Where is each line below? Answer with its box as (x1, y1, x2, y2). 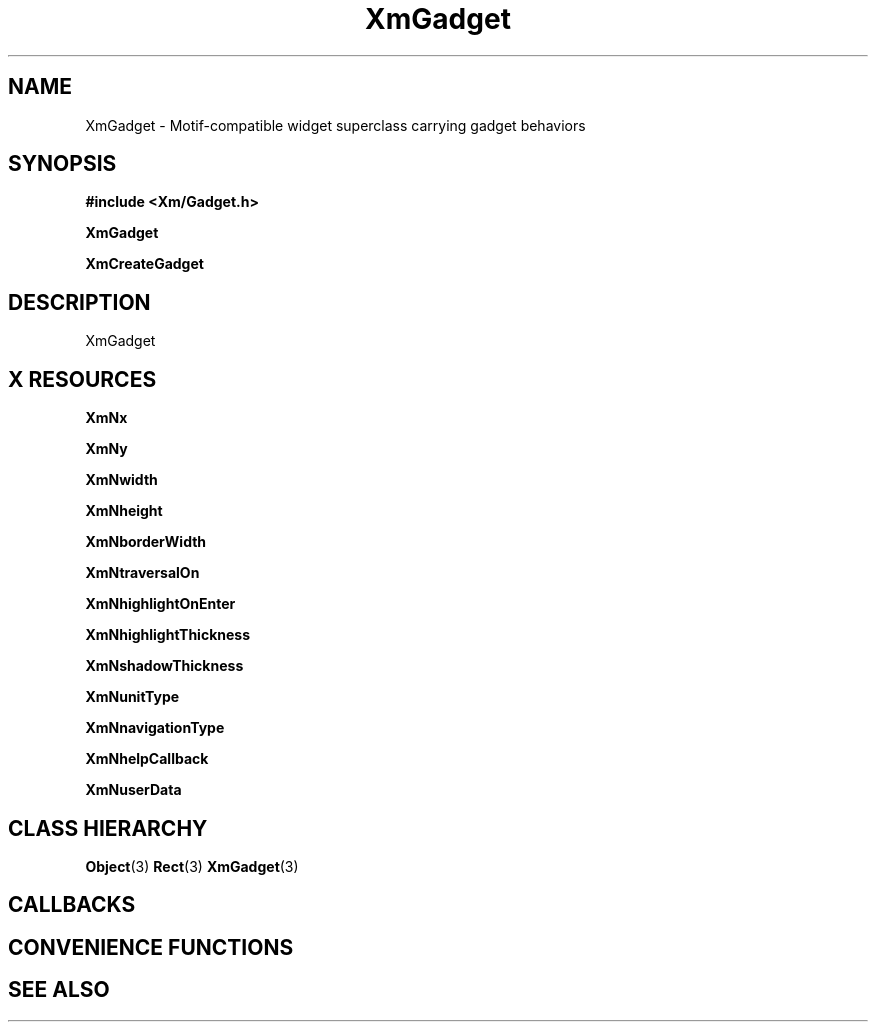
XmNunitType (85, 688, 180, 706)
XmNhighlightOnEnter (85, 595, 236, 613)
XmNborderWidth (85, 533, 207, 551)
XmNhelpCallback (85, 750, 209, 768)
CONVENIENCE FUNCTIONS (8, 934, 294, 960)
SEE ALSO (8, 977, 110, 1003)
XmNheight (85, 502, 163, 520)
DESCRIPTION (8, 289, 151, 315)
